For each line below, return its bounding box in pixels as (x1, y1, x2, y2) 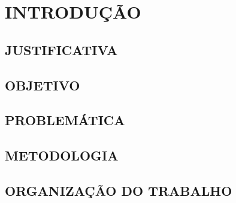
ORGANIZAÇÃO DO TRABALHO (5, 181, 232, 199)
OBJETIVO (5, 75, 80, 94)
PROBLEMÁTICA (5, 111, 125, 129)
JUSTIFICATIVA (5, 40, 118, 59)
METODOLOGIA (5, 146, 119, 165)
